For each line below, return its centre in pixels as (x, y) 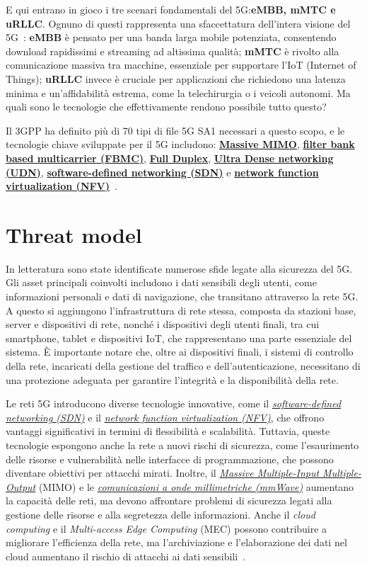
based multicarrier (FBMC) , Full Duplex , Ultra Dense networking (170, 158)
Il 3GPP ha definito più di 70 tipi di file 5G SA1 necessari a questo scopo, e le (175, 130)
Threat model (74, 234)
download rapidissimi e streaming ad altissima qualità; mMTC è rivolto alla (173, 51)
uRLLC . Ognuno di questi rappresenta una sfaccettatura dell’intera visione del (178, 23)
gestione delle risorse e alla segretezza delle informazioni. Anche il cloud (161, 514)
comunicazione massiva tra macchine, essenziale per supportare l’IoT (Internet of (181, 65)
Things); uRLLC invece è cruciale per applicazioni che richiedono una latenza (176, 78)
